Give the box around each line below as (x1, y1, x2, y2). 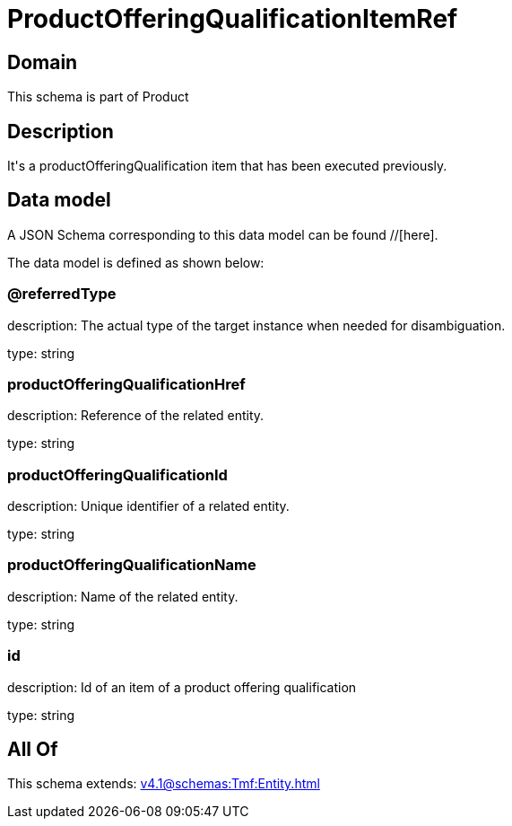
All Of (7, 738, 58, 761)
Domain (7, 50, 78, 74)
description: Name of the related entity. (7, 588, 239, 604)
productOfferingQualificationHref (7, 374, 246, 393)
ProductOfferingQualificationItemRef (7, 4, 458, 34)
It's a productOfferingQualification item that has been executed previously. (7, 158, 447, 174)
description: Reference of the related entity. (7, 408, 265, 424)
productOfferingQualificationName (7, 556, 256, 575)
